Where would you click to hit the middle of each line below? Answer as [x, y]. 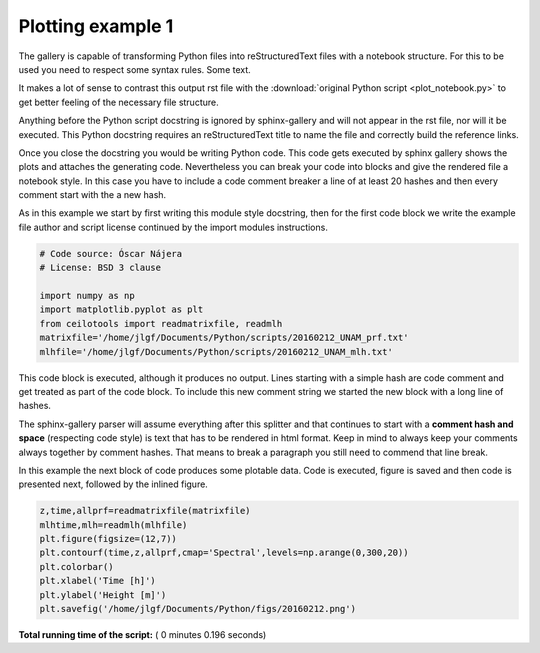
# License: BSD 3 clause [100, 268]
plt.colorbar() [76, 566]
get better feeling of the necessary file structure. [118, 102]
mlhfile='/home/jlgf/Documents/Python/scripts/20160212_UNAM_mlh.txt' [216, 351]
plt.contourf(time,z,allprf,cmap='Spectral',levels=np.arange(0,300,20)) [224, 553]
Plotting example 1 [96, 26]
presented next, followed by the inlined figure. [113, 484]
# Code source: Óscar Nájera [111, 253]
